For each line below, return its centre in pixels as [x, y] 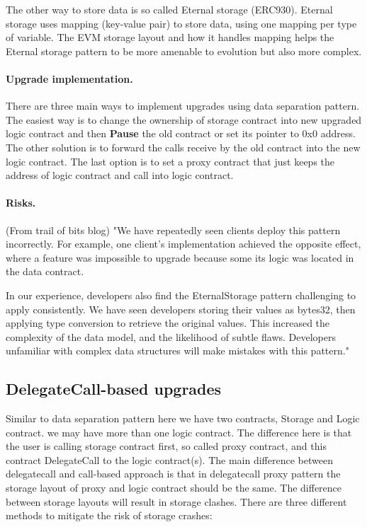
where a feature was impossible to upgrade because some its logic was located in [180, 257]
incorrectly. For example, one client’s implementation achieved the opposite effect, [183, 244]
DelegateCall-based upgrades [114, 389]
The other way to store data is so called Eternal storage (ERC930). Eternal [169, 9]
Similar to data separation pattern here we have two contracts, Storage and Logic [183, 418]
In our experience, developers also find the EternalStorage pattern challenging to [181, 295]
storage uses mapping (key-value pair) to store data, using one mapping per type [181, 23]
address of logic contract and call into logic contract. [120, 175]
